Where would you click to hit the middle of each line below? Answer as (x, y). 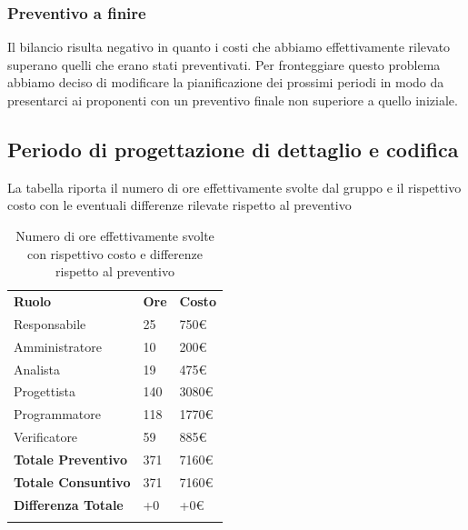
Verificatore (46, 437)
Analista (37, 369)
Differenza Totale (69, 504)
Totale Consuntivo (72, 481)
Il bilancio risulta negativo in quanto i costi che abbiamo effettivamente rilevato (229, 47)
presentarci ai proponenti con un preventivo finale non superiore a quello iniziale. (233, 100)
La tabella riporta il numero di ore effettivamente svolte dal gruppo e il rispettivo (234, 187)
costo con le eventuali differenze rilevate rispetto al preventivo (179, 205)
